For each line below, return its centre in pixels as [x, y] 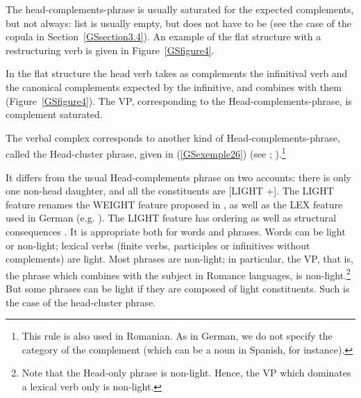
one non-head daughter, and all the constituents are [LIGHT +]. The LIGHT [170, 191]
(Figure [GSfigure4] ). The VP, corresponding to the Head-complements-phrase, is [179, 100]
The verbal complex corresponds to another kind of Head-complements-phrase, [173, 137]
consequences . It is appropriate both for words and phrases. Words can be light [176, 231]
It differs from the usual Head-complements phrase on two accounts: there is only [178, 177]
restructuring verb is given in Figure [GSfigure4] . [110, 50]
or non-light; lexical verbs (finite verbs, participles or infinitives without [158, 245]
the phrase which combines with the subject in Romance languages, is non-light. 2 [178, 274]
